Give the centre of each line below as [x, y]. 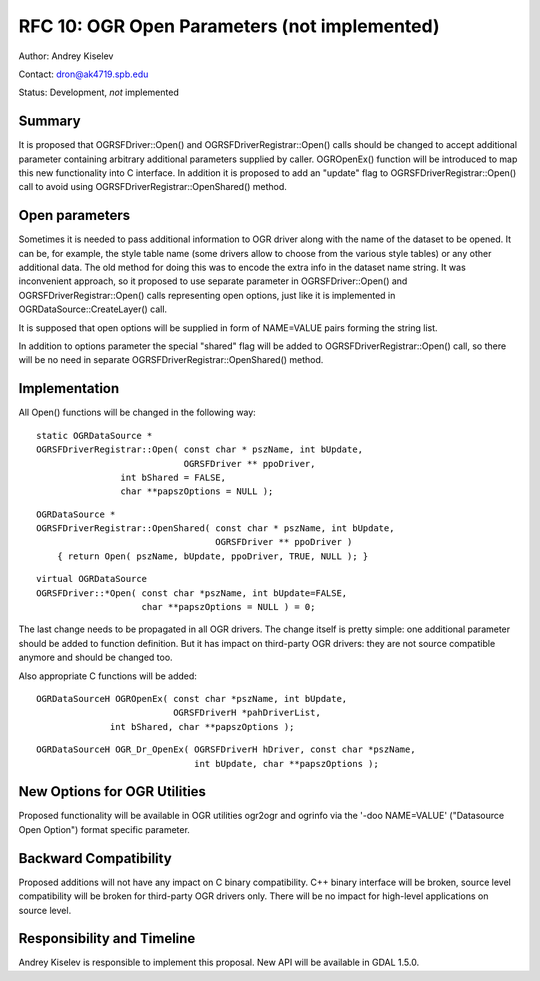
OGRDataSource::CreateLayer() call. [93, 309]
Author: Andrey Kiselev [66, 56]
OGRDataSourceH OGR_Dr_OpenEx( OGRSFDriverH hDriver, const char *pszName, [226, 749]
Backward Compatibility [95, 858]
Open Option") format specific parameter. [104, 829]
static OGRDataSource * [94, 435]
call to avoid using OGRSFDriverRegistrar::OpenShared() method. [152, 187]
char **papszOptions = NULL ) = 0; [228, 607]
